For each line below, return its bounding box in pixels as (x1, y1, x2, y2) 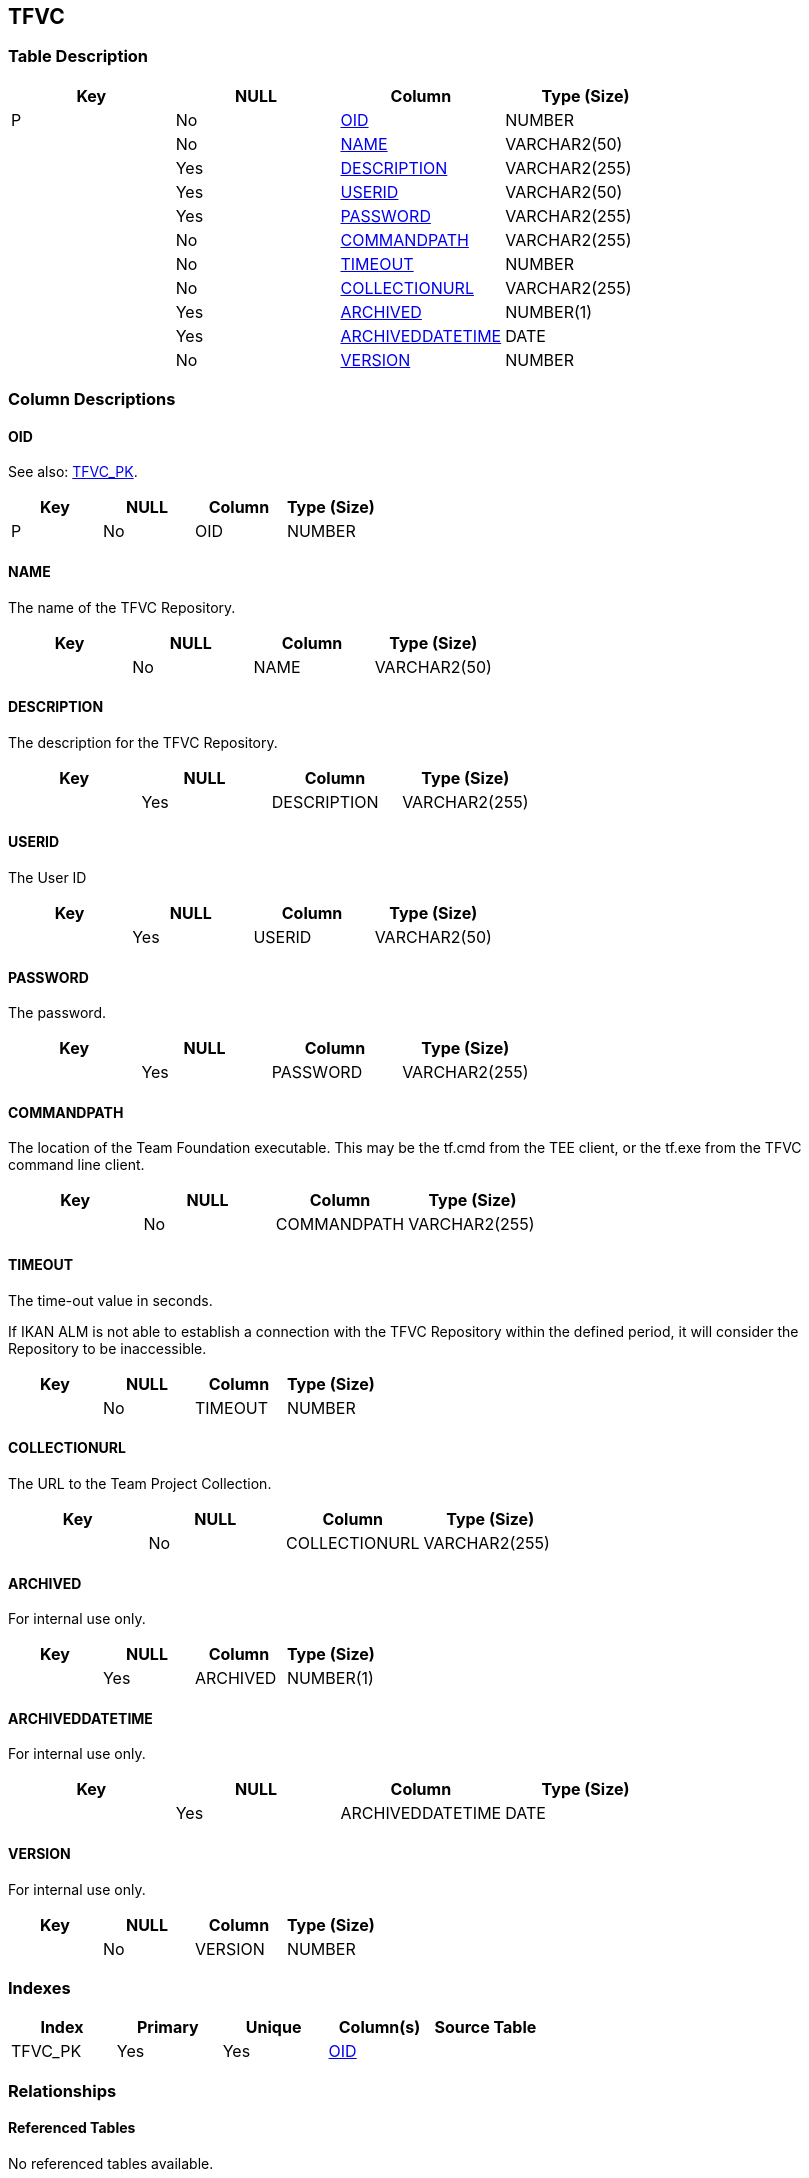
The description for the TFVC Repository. (8, 733, 278, 751)
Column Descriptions (8, 389, 176, 410)
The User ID (8, 869, 87, 887)
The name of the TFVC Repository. (8, 598, 236, 616)
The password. (8, 1004, 107, 1022)
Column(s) (338, 2017, 421, 2038)
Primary (137, 2017, 199, 2038)
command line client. (8, 1156, 145, 1174)
